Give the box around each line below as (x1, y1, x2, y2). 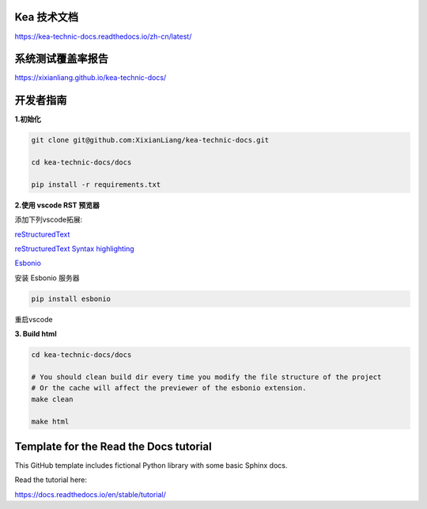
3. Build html (14, 329, 57, 339)
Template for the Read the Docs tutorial (14, 439, 213, 453)
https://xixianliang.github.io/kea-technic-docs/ (14, 73, 167, 82)
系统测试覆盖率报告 (14, 52, 108, 66)
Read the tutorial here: (14, 475, 87, 484)
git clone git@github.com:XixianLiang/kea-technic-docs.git (31, 135, 270, 145)
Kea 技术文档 (14, 10, 79, 24)
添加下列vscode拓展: (14, 215, 83, 225)
